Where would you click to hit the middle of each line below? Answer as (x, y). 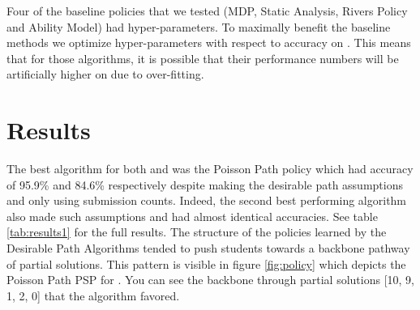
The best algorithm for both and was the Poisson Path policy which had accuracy (210, 169)
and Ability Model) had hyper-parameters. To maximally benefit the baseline (199, 26)
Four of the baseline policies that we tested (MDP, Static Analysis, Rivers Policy (207, 11)
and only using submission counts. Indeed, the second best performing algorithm (207, 200)
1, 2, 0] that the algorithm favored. (93, 295)
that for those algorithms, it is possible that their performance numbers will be (203, 58)
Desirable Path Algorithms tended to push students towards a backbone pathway (208, 248)
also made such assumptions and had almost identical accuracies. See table (192, 216)
